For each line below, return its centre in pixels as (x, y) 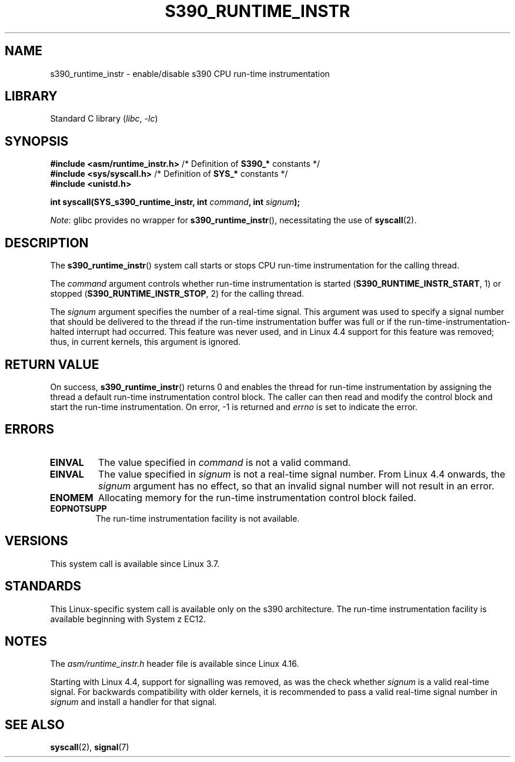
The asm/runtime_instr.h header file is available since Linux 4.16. (175, 664)
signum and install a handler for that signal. (133, 702)
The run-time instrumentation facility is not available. (198, 518)
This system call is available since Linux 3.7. (135, 563)
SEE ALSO (35, 724)
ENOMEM (71, 497)
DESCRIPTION (47, 243)
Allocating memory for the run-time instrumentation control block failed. (257, 497)
